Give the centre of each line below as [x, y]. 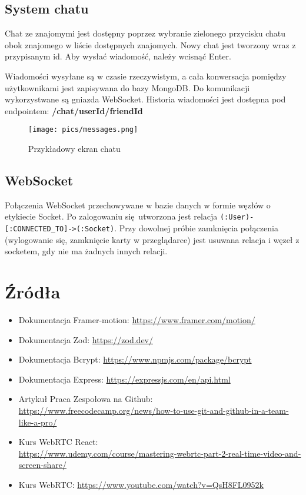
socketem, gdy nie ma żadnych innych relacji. [86, 251]
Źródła [33, 292]
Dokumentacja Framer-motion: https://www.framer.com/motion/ [137, 320]
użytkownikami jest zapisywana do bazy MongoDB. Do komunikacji [127, 87]
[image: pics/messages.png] [83, 130]
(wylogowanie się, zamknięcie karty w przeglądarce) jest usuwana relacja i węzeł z [152, 239]
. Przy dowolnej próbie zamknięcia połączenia [196, 228]
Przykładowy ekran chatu [74, 149]
